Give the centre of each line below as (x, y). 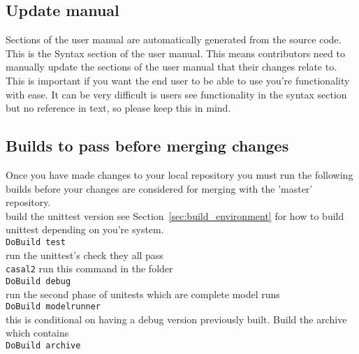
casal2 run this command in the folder (89, 268)
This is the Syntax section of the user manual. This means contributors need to (175, 53)
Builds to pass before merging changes (147, 146)
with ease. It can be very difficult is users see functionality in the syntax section (176, 94)
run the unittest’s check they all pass (85, 255)
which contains (37, 333)
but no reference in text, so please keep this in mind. (118, 108)
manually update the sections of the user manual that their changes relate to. (171, 67)
